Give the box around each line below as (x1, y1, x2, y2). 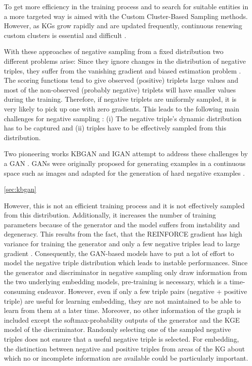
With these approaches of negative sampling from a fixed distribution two (4, 46, 224, 56)
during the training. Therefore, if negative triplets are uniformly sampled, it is (4, 94, 237, 104)
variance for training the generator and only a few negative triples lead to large (4, 238, 240, 249)
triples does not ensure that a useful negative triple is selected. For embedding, (4, 334, 239, 344)
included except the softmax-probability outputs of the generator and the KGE (4, 314, 240, 325)
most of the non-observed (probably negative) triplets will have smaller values (4, 84, 236, 94)
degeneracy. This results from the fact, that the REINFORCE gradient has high (4, 229, 242, 239)
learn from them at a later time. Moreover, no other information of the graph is (4, 305, 241, 315)
